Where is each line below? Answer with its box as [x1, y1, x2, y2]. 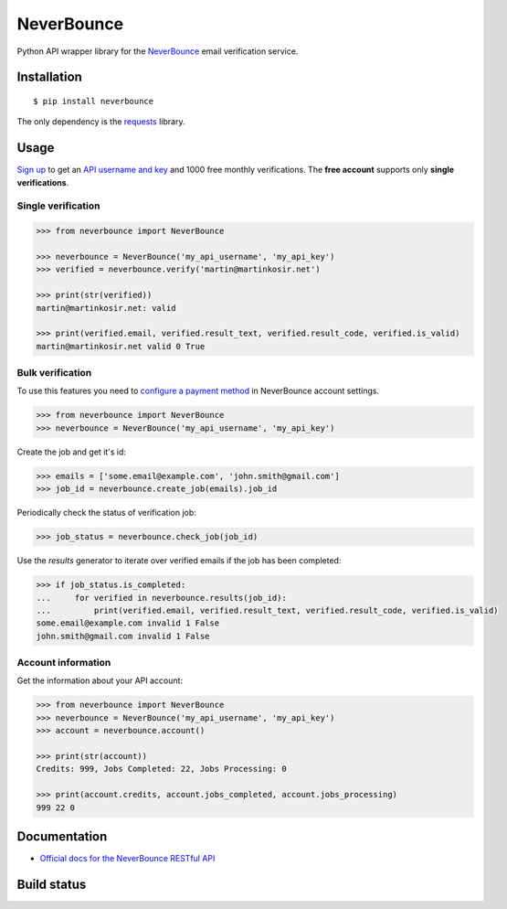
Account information [16, 657, 111, 669]
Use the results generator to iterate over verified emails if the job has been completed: [16, 555, 342, 566]
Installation [16, 70, 82, 85]
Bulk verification [16, 367, 92, 380]
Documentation [16, 829, 108, 844]
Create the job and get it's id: [16, 446, 127, 457]
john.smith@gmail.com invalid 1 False [36, 631, 210, 641]
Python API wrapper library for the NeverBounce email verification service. [16, 46, 299, 57]
